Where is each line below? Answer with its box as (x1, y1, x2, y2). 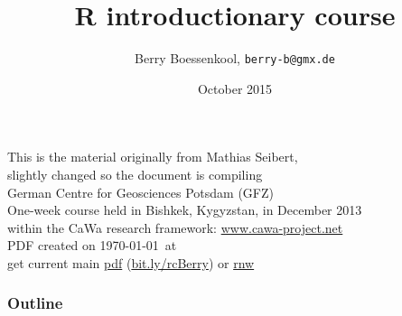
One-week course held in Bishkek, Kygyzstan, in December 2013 (7, 200, 362, 219)
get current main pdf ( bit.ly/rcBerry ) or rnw (7, 253, 255, 272)
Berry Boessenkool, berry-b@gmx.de (135, 49, 335, 68)
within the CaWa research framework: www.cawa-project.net (7, 218, 343, 237)
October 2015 (197, 79, 273, 98)
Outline (7, 292, 63, 314)
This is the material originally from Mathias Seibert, (7, 147, 298, 166)
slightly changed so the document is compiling (7, 164, 263, 183)
